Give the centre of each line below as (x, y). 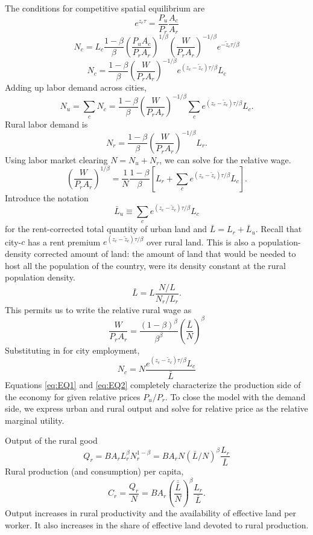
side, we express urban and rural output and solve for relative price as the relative (156, 408)
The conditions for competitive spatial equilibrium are (105, 8)
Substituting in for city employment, (72, 350)
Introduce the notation (47, 197)
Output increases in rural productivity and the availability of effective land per (151, 513)
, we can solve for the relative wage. (225, 159)
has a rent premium (64, 242)
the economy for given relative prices (73, 396)
